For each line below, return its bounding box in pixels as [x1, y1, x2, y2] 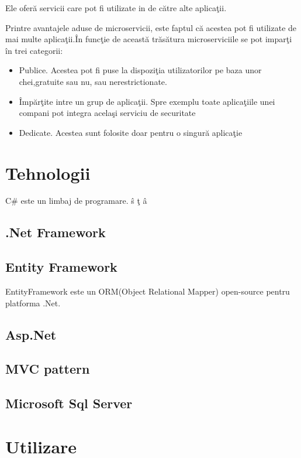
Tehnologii [5, 160, 91, 184]
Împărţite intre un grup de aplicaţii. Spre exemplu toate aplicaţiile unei [19, 95, 275, 107]
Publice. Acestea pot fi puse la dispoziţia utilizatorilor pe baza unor [19, 64, 262, 76]
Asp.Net [5, 325, 57, 343]
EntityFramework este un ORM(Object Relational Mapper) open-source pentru [5, 285, 290, 298]
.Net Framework [5, 223, 106, 241]
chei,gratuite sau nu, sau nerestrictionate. [19, 75, 167, 87]
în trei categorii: [5, 44, 63, 56]
